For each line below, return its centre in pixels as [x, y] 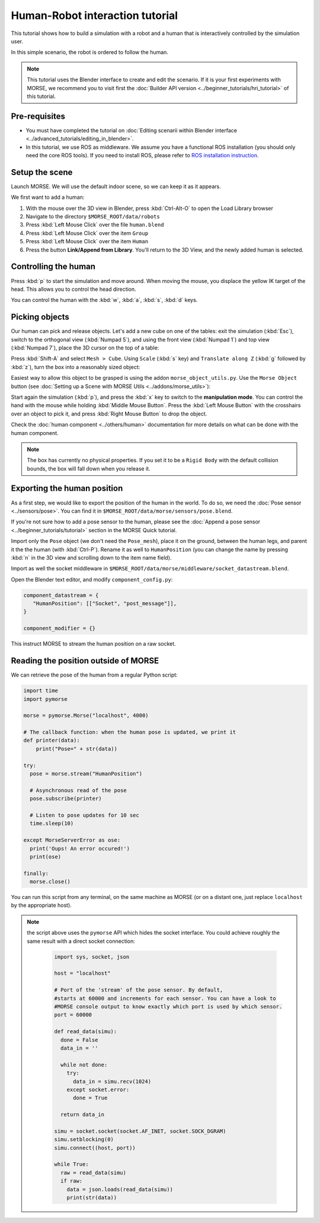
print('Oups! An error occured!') [80, 848]
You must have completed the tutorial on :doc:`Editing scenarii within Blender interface [131, 130]
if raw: [71, 1181]
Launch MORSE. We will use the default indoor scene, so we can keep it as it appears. [116, 186]
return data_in [82, 1115]
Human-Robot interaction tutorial [94, 15]
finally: [36, 873]
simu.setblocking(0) [84, 1140]
